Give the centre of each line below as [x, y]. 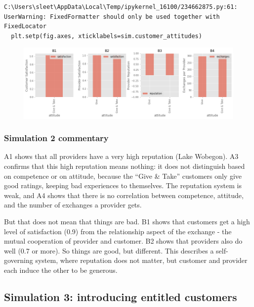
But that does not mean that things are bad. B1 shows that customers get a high [127, 222]
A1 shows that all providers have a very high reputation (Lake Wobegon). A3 [121, 156]
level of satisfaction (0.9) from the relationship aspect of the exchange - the [118, 231]
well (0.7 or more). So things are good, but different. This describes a [109, 250]
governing [19, 260]
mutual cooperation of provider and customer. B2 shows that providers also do [123, 241]
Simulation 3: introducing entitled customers [121, 296]
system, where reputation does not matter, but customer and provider [141, 260]
